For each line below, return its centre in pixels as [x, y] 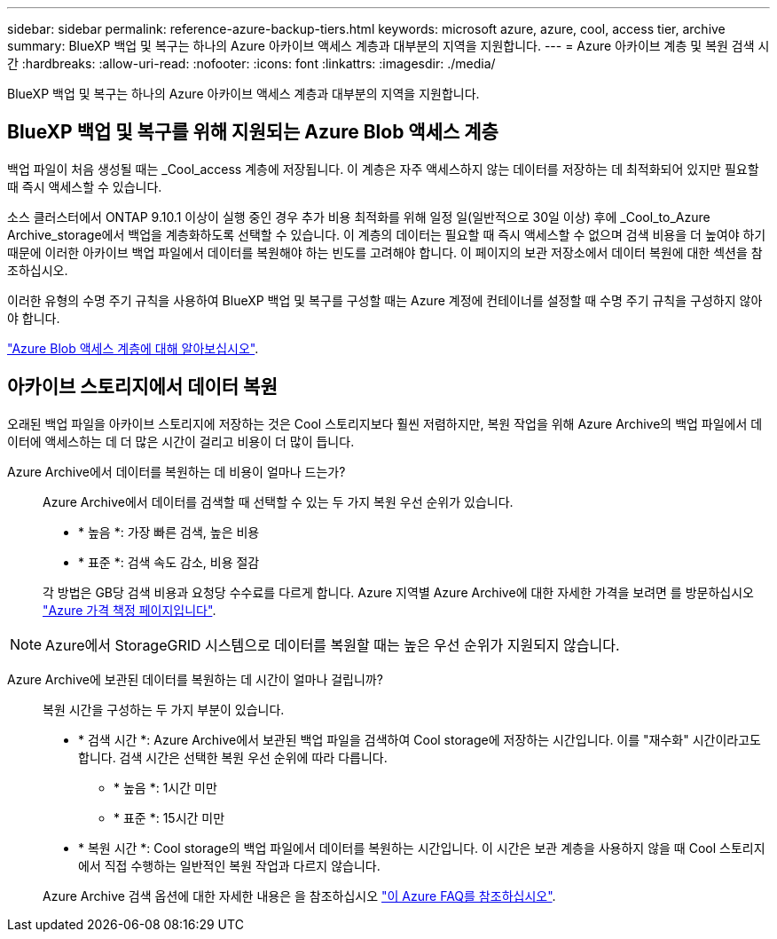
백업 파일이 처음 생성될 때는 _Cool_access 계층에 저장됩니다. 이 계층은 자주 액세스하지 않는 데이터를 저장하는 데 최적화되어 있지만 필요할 [383, 169]
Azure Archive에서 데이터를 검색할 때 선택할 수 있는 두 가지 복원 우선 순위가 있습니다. [278, 501]
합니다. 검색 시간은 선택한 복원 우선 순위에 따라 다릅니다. [233, 757]
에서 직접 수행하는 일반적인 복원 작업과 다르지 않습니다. [229, 865]
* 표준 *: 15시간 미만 [169, 817]
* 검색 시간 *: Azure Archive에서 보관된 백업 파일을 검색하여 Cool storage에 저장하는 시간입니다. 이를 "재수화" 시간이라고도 [420, 739]
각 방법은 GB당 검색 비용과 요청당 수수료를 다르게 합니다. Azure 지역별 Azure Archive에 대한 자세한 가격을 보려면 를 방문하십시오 [398, 592]
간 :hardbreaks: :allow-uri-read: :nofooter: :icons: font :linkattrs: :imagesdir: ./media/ [251, 63]
